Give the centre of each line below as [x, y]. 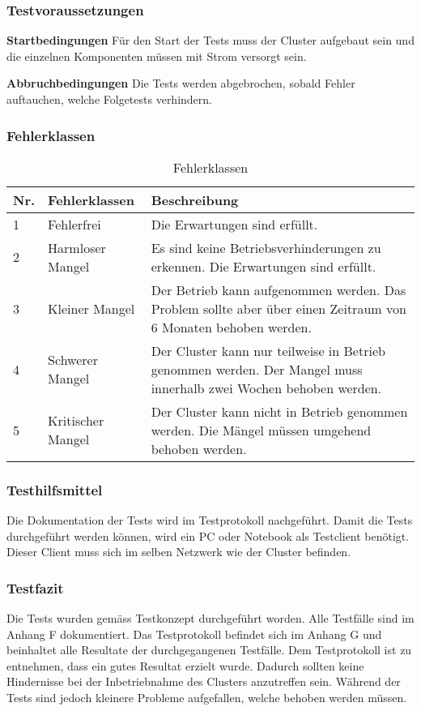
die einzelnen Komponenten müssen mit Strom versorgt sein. [157, 56]
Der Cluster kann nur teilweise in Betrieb [268, 350]
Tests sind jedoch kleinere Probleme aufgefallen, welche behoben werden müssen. [207, 697]
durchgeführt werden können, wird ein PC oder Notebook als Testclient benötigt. [208, 535]
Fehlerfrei [74, 224]
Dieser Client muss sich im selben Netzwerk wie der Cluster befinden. [179, 552]
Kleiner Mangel [91, 308]
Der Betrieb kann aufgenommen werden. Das [279, 289]
